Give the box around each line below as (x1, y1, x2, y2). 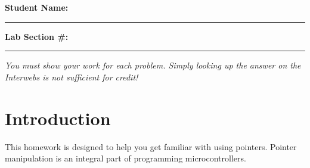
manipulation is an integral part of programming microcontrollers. (5, 152, 246, 164)
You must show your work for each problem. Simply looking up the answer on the (5, 59, 301, 71)
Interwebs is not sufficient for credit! (5, 70, 138, 83)
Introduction (5, 105, 111, 130)
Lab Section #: (5, 30, 69, 42)
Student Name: (5, 1, 69, 13)
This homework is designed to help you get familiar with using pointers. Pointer (5, 140, 297, 153)
